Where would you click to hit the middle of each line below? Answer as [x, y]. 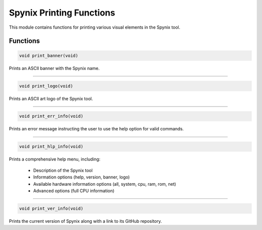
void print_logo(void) [46, 86]
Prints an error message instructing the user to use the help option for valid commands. [96, 129]
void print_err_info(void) [51, 116]
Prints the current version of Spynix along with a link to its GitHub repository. [85, 221]
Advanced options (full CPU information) [74, 191]
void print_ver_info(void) [51, 208]
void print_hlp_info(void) [51, 147]
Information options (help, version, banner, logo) [82, 177]
